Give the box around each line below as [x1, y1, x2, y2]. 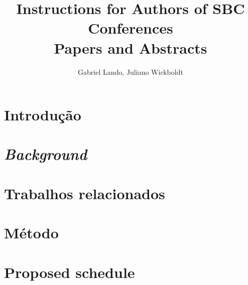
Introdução [4, 104, 81, 125]
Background [4, 144, 87, 165]
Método [4, 222, 59, 243]
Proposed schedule [4, 261, 135, 282]
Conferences [88, 18, 173, 38]
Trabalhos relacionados [4, 183, 165, 203]
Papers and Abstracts [54, 37, 207, 58]
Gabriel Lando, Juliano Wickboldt [78, 66, 183, 77]
